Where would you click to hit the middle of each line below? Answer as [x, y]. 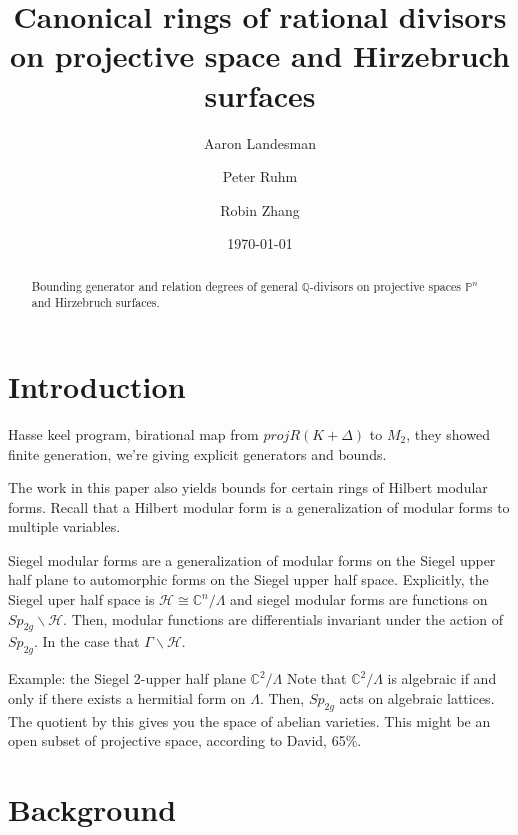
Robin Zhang [260, 209]
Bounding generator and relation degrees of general [164, 285]
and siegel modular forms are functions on [359, 599]
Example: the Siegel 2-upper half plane [127, 678]
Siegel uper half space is [81, 599]
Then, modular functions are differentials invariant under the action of [287, 618]
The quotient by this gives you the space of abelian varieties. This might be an [249, 720]
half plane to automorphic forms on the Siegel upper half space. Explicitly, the [248, 579]
